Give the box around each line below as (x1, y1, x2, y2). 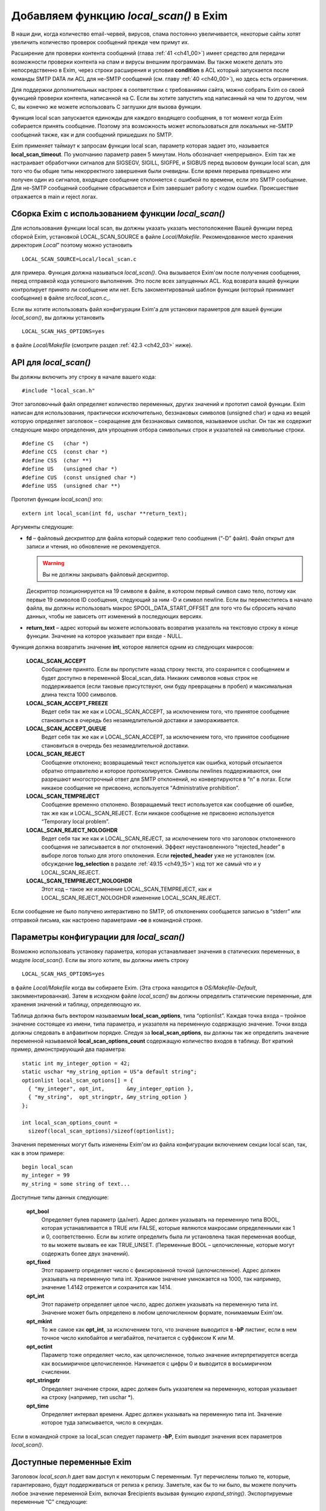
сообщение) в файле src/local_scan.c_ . (11, 294, 111, 302)
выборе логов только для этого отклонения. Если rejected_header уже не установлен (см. (41, 852, 276, 859)
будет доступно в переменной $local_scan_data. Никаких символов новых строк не (41, 674, 258, 681)
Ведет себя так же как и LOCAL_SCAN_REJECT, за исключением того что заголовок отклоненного (41, 835, 296, 843)
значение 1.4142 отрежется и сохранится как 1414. (41, 1284, 172, 1291)
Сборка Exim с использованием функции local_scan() (11, 209, 226, 219)
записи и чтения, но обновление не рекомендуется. (26, 543, 161, 550)
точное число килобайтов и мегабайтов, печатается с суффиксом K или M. (41, 1335, 235, 1342)
